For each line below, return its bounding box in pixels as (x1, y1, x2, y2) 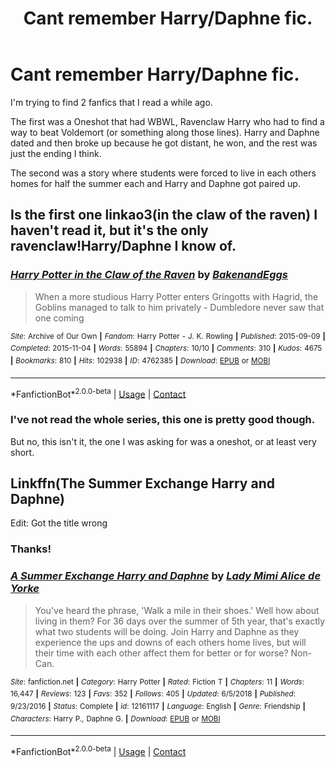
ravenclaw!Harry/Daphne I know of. (10, 238, 237, 255)
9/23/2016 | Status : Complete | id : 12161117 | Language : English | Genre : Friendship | (10, 701, 306, 711)
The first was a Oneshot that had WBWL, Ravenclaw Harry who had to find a (10, 115, 325, 127)
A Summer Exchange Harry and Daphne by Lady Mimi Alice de (10, 569, 322, 583)
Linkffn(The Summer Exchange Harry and (10, 475, 275, 492)
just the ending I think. (10, 147, 102, 159)
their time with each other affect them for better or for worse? (34, 647, 289, 659)
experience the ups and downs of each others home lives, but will (34, 636, 307, 648)
